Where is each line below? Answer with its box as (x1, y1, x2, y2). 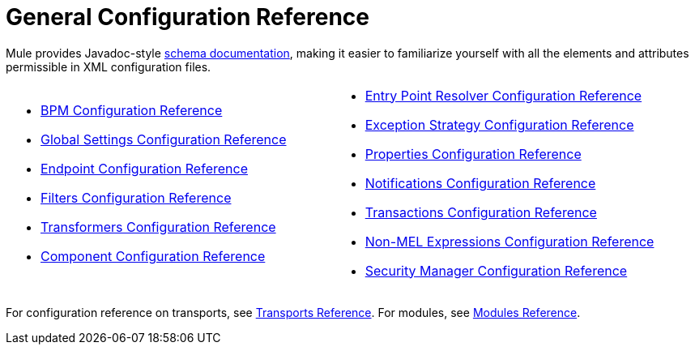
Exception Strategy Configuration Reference (365, 116, 634, 133)
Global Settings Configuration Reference (41, 131, 287, 148)
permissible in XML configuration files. (6, 59, 211, 74)
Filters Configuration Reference (41, 189, 232, 206)
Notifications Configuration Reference (365, 174, 596, 191)
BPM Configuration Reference (41, 101, 223, 118)
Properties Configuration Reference (365, 145, 582, 162)
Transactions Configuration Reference (365, 203, 597, 220)
